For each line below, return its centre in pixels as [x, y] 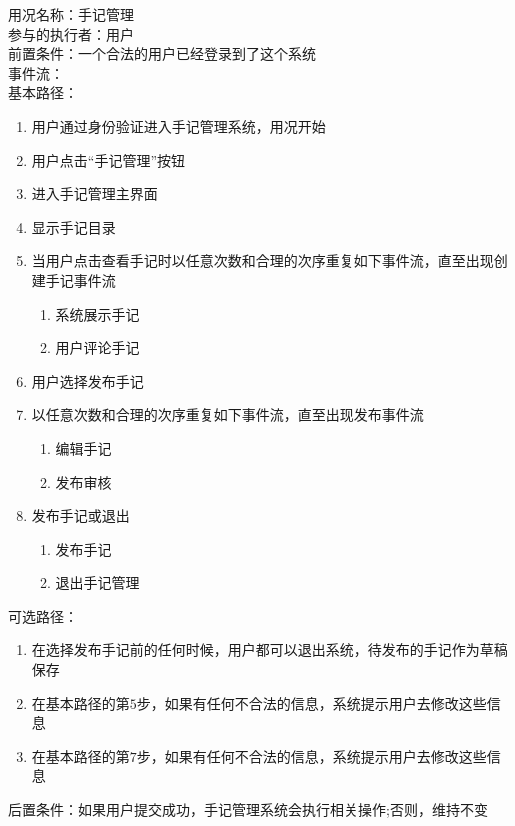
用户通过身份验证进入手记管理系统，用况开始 [178, 125]
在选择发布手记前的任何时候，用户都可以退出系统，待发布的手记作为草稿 [269, 649]
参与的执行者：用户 [71, 33]
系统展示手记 [97, 313]
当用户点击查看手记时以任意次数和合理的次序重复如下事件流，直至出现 [262, 260]
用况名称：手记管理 [71, 14]
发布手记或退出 [80, 515]
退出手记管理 [97, 582]
